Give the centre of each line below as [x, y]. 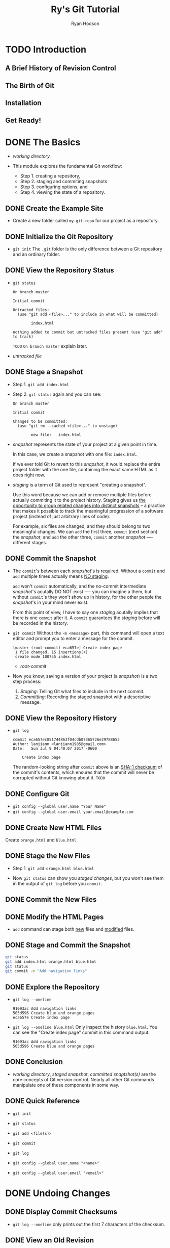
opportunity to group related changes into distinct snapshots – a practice [89, 505]
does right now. [29, 475]
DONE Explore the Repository [53, 987]
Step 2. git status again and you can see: [57, 394]
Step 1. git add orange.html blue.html [53, 868]
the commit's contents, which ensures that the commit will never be [83, 772]
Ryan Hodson [85, 23]
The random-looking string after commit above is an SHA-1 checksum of [87, 767]
